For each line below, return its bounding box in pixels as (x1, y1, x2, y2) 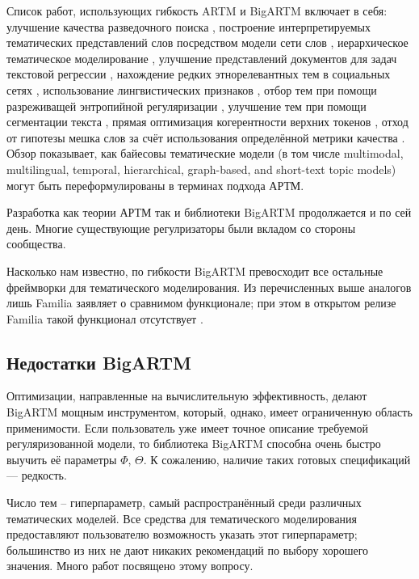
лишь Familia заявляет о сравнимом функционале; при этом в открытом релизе (6, 294, 396, 311)
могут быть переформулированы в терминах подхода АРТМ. (6, 176, 304, 193)
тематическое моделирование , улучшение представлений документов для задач (6, 49, 397, 66)
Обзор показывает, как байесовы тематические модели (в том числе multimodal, (6, 145, 404, 162)
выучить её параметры (6, 450, 117, 467)
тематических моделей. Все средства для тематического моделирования (6, 509, 358, 526)
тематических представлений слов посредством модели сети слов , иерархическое (6, 34, 409, 51)
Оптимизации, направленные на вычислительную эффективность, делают (6, 387, 367, 404)
